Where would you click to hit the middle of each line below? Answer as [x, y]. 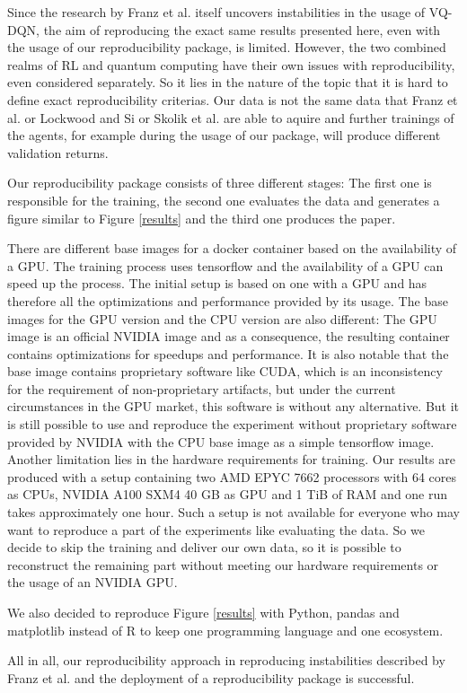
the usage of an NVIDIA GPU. [93, 582]
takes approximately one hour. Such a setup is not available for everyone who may [233, 512]
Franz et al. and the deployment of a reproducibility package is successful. [211, 677]
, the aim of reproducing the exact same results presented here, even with [238, 29]
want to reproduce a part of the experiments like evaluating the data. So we [216, 529]
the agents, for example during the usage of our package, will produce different [224, 135]
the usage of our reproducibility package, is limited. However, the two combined [227, 47]
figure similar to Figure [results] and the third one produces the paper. [202, 218]
